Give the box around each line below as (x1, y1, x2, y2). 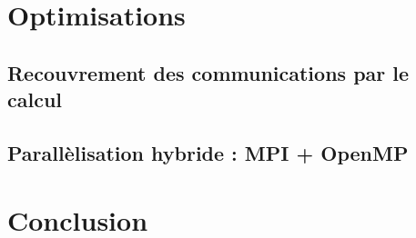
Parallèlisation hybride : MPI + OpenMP (7, 138, 409, 166)
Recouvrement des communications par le (7, 58, 410, 86)
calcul (7, 85, 63, 114)
